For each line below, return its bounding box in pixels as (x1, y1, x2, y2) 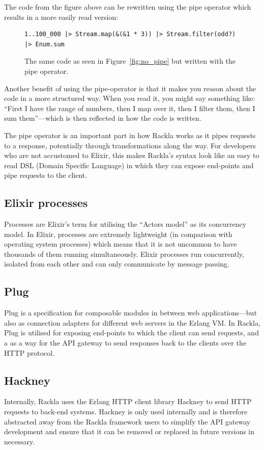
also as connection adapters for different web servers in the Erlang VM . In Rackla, (4, 317, 260, 328)
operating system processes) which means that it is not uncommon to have (4, 239, 237, 249)
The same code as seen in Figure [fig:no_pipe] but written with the (24, 56, 236, 66)
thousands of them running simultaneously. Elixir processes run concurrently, (4, 248, 244, 259)
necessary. (4, 436, 35, 446)
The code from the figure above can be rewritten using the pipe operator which (4, 2, 251, 12)
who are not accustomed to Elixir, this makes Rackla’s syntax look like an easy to (4, 150, 259, 161)
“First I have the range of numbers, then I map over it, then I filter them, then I (4, 102, 255, 113)
